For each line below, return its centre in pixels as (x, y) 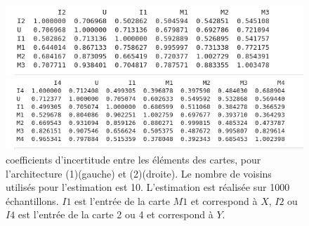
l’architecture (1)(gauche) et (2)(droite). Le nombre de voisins (139, 173)
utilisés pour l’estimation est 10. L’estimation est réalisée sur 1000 (148, 187)
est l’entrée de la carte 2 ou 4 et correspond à (116, 214)
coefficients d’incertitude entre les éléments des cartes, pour (133, 159)
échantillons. (32, 200)
